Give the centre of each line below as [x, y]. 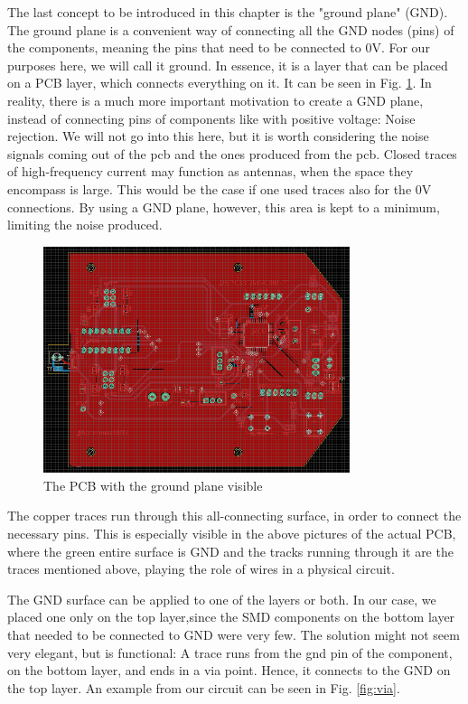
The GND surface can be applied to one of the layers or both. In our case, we [222, 599]
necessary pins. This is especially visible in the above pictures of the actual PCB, [232, 533]
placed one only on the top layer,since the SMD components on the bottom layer [231, 617]
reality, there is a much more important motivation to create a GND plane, [215, 100]
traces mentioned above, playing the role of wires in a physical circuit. [201, 569]
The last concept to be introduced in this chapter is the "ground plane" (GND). [228, 12]
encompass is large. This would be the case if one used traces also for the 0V [220, 188]
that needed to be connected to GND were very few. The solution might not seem [234, 634]
